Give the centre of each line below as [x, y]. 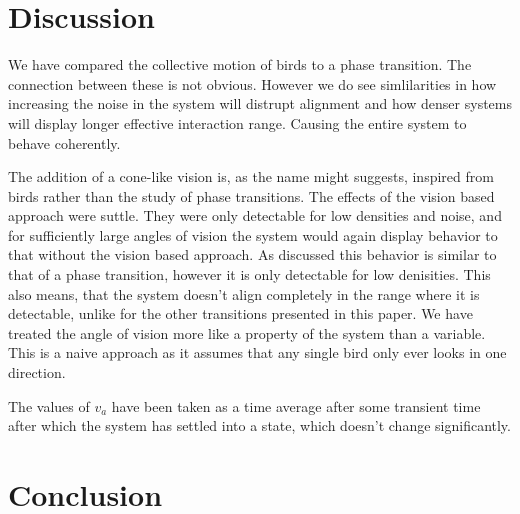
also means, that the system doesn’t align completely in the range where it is [244, 293]
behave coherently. [64, 142]
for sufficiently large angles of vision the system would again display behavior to [253, 234]
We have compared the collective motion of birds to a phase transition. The [240, 64]
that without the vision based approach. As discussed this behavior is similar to [252, 254]
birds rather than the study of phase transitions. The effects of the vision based [251, 195]
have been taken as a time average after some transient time [296, 405]
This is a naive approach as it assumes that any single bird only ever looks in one [257, 352]
